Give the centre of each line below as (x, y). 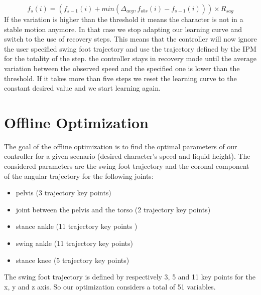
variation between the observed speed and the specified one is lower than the (122, 68)
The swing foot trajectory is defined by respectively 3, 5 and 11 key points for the (130, 277)
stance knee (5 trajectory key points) (73, 260)
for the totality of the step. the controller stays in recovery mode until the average (130, 58)
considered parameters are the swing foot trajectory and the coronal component (127, 166)
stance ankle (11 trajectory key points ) (77, 226)
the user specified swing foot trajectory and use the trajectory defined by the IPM (130, 48)
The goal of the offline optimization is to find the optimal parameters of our (121, 146)
